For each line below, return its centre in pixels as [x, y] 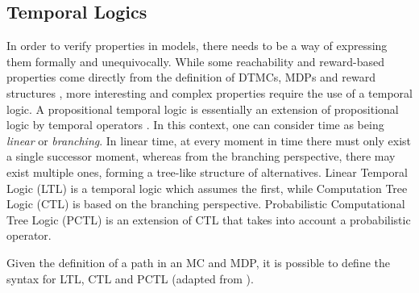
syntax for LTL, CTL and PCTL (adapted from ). [130, 278]
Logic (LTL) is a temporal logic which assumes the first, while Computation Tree [207, 188]
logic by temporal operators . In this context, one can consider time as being [195, 125]
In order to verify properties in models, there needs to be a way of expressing [197, 46]
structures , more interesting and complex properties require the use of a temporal [209, 92]
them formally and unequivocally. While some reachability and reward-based [195, 61]
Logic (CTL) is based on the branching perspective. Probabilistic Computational [206, 204]
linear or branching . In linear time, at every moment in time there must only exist [209, 140]
